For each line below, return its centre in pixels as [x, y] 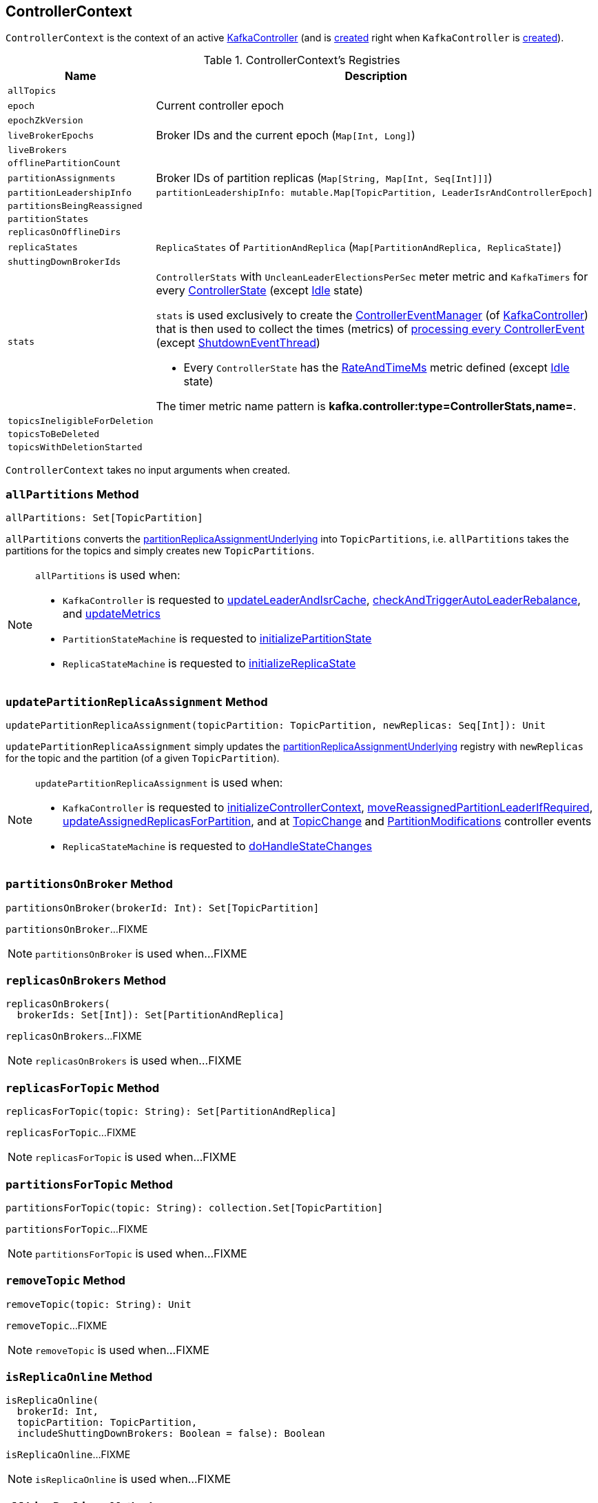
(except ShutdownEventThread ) [238, 343]
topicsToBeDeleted [54, 434]
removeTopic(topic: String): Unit [99, 1304]
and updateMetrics [112, 614]
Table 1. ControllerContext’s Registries [302, 60]
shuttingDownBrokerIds [64, 262]
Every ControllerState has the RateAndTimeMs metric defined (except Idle [377, 368]
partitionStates [48, 219]
